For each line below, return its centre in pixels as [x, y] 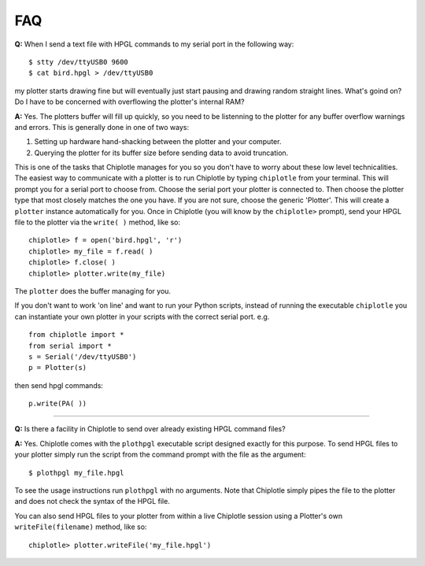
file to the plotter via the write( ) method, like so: [98, 222]
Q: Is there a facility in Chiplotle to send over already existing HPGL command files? [150, 429]
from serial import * [70, 346]
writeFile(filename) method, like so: [81, 527]
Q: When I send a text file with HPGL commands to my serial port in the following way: [154, 44]
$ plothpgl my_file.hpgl [76, 473]
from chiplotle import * [76, 335]
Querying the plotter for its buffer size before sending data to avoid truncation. [161, 153]
